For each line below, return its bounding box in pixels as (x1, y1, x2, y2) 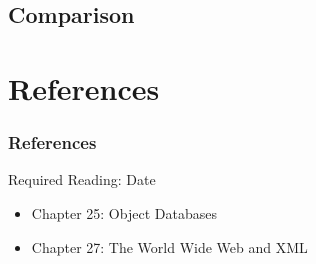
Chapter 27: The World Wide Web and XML (31, 236, 308, 257)
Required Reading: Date (8, 169, 156, 190)
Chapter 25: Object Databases (31, 202, 217, 223)
